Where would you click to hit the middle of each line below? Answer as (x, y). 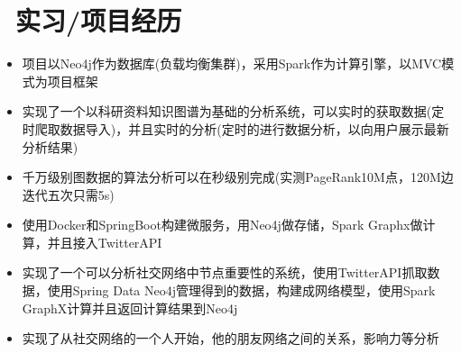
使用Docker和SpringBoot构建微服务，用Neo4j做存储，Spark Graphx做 (222, 225)
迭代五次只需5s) (68, 194)
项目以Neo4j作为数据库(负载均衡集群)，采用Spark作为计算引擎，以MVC (232, 63)
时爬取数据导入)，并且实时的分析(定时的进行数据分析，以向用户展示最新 (235, 128)
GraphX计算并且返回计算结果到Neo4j (130, 308)
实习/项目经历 (99, 20)
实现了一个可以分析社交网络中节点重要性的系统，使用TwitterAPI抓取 (225, 272)
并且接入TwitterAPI (105, 242)
